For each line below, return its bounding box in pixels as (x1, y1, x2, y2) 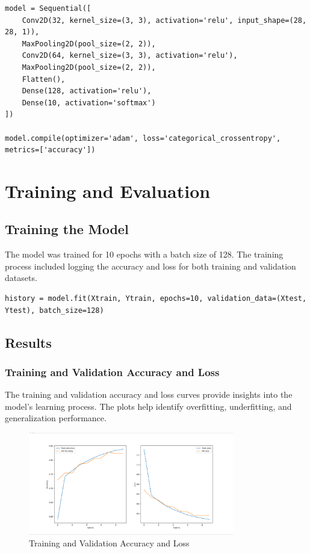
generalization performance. (5, 412, 107, 424)
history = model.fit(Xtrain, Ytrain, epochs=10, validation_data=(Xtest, (5, 294, 307, 303)
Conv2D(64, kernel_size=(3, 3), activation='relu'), (22, 51, 238, 60)
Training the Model (5, 220, 129, 238)
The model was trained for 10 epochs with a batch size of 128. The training (5, 248, 284, 261)
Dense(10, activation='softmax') (22, 98, 156, 107)
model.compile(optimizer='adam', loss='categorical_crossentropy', (5, 134, 281, 143)
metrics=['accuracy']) (5, 146, 96, 155)
